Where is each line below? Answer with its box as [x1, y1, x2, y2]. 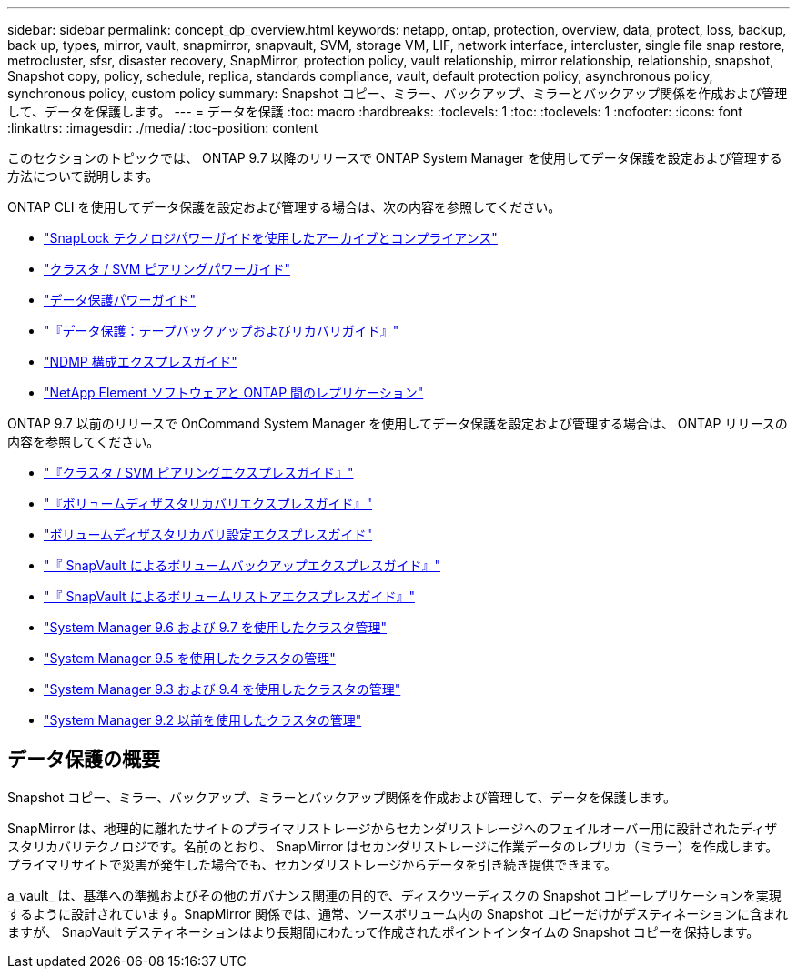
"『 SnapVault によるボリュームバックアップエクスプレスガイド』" [44, 558, 440, 573]
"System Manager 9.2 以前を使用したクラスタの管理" [44, 712, 362, 728]
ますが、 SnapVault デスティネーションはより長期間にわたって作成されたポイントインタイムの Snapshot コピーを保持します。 [7, 923, 760, 940]
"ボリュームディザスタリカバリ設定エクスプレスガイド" [44, 527, 373, 542]
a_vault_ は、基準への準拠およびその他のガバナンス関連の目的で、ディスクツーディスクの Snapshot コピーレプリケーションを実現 [7, 887, 782, 903]
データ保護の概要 [7, 748, 160, 771]
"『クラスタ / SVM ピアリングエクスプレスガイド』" [44, 465, 354, 480]
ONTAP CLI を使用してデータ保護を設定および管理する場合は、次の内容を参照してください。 [7, 199, 561, 215]
